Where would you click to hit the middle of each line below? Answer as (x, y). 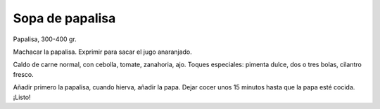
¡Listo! (22, 97)
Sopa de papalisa (64, 18)
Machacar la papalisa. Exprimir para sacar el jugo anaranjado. (103, 52)
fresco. (24, 74)
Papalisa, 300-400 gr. (45, 39)
